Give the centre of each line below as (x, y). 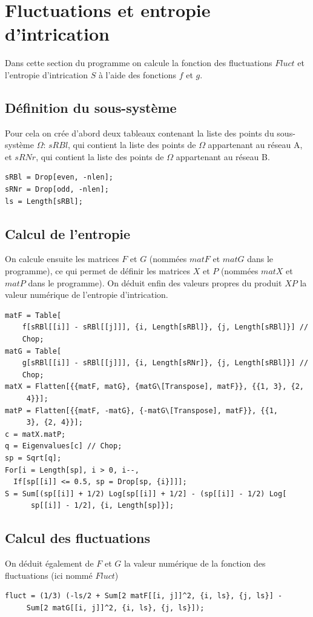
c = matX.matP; (35, 434)
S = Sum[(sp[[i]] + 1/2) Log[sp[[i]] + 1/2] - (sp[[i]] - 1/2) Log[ (146, 494)
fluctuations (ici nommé (49, 575)
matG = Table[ (33, 351)
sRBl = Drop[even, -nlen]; (59, 177)
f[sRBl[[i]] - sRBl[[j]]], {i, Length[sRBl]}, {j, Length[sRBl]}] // (165, 327)
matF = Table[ (33, 315)
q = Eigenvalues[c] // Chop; (64, 446)
